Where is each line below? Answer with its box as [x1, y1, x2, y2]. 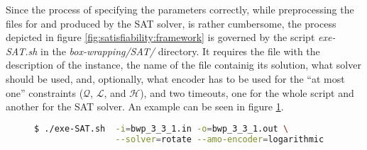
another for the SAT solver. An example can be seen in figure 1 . [6, 99, 284, 114]
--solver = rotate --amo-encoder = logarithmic [115, 134, 324, 144]
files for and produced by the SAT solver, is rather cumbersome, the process [6, 16, 336, 30]
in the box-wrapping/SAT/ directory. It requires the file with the [40, 43, 320, 58]
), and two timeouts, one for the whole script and [140, 85, 354, 100]
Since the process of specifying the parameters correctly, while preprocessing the [6, 2, 354, 16]
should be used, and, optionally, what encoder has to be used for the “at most [6, 71, 345, 86]
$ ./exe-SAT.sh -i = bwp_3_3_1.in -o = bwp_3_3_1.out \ [34, 123, 289, 134]
